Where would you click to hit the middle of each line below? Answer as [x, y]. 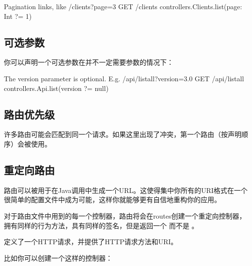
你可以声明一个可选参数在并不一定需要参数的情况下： [89, 62]
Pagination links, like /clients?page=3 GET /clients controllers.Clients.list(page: [123, 6]
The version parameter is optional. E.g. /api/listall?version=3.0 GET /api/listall [124, 78]
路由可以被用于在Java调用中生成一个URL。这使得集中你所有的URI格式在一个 [126, 190]
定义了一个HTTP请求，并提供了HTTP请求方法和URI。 [91, 242]
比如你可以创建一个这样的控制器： [58, 258]
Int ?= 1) [18, 16]
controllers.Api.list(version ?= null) [56, 88]
